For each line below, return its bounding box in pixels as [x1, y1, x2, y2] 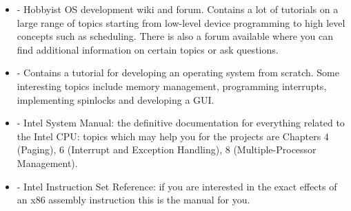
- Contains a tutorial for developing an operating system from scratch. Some [17, 65, 339, 80]
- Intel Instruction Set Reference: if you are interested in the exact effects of [17, 179, 337, 193]
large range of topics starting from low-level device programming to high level [17, 15, 345, 30]
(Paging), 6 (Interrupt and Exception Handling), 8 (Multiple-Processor [17, 142, 317, 157]
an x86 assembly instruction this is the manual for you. [17, 192, 250, 207]
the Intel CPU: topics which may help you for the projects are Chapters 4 [17, 129, 329, 143]
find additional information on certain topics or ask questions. [17, 42, 279, 56]
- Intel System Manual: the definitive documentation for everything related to [17, 115, 345, 130]
